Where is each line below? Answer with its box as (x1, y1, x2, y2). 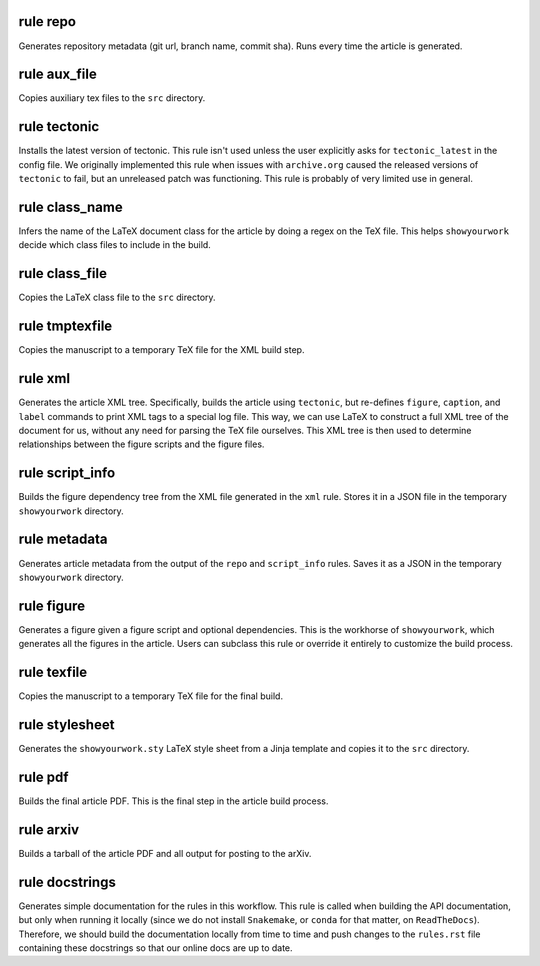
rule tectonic (18, 118, 100, 135)
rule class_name (18, 198, 124, 215)
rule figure (18, 597, 85, 614)
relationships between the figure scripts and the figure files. (18, 438, 265, 450)
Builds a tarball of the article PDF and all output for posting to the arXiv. (18, 847, 312, 859)
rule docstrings (18, 873, 117, 890)
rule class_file (18, 265, 107, 282)
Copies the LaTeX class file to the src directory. (18, 291, 216, 304)
